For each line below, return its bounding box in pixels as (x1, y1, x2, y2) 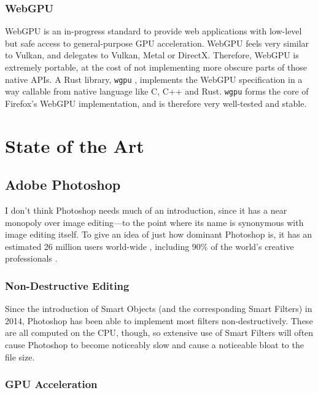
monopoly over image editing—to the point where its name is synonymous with (5, 216, 304, 228)
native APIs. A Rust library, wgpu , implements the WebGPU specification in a (5, 72, 303, 85)
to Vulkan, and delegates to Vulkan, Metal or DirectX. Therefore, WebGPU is (5, 49, 299, 61)
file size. (5, 350, 35, 363)
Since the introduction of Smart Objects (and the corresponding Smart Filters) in (5, 302, 312, 315)
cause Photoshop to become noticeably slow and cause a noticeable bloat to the (5, 338, 304, 351)
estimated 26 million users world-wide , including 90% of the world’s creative (5, 239, 294, 252)
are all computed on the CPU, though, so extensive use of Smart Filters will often (5, 326, 314, 339)
